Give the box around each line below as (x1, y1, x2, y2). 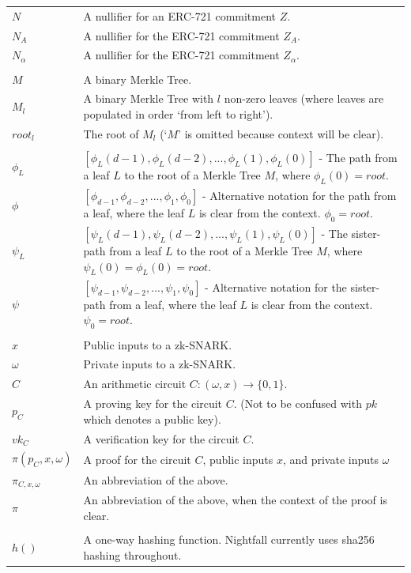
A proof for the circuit (83, 450, 191, 467)
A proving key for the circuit (83, 395, 223, 412)
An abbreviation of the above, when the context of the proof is (83, 492, 387, 508)
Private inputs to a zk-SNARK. (83, 356, 236, 372)
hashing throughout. (83, 546, 182, 563)
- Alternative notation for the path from (202, 187, 397, 203)
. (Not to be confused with (233, 395, 362, 412)
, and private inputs (282, 450, 379, 467)
